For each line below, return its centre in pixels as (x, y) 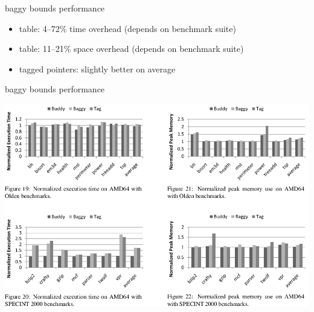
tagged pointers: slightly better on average (97, 68)
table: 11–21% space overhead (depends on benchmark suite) (131, 49)
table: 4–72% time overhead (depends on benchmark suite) (127, 28)
